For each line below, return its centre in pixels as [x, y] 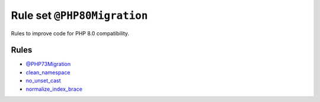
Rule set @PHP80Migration [79, 15]
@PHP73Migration [48, 64]
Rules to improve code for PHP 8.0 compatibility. [70, 33]
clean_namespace [48, 72]
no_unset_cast [44, 81]
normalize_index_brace [54, 89]
